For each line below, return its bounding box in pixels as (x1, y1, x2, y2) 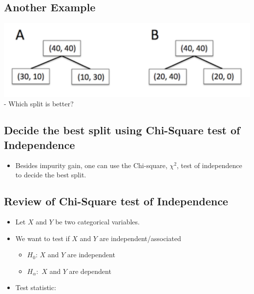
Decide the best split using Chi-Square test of (4, 122, 240, 138)
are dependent (69, 266, 111, 276)
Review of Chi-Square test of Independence (4, 194, 228, 209)
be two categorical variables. (55, 216, 140, 226)
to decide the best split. (15, 170, 86, 180)
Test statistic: (15, 282, 56, 293)
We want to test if (15, 233, 70, 243)
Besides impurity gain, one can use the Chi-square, (15, 160, 168, 170)
